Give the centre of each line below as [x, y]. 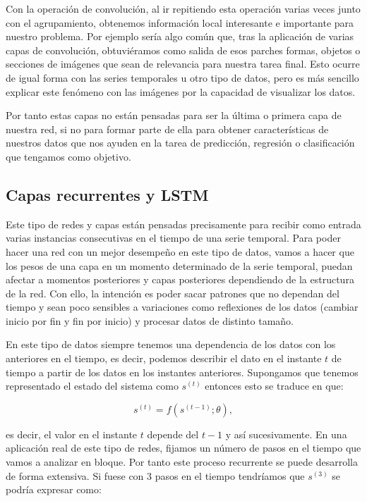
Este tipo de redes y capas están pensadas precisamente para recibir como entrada [183, 224]
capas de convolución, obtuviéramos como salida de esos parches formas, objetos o [183, 50]
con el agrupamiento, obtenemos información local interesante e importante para [180, 22]
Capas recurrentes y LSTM [107, 194]
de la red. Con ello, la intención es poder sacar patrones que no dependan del [173, 293]
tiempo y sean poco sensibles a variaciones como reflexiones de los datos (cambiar [182, 307]
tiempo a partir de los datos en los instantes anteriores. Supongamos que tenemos [182, 372]
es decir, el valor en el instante [72, 434]
